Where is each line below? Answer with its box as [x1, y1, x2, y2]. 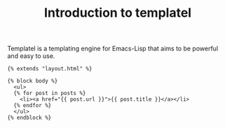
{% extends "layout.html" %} [7, 65, 93, 73]
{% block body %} [7, 78, 58, 85]
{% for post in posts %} [13, 90, 86, 97]
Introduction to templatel [44, 5, 191, 21]
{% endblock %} [7, 114, 52, 122]
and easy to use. [7, 52, 55, 60]
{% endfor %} [13, 102, 52, 109]
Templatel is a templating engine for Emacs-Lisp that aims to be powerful [7, 44, 219, 53]
